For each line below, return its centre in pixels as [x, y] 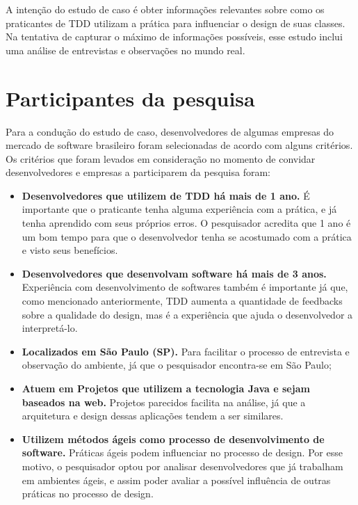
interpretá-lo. [50, 328]
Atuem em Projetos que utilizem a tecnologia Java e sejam [166, 388]
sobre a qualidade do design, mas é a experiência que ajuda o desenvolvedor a [187, 314]
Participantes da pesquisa [130, 98]
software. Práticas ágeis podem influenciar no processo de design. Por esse [182, 452]
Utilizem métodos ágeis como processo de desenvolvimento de [173, 439]
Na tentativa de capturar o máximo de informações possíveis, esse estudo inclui [174, 37]
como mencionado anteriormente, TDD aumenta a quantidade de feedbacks [182, 301]
